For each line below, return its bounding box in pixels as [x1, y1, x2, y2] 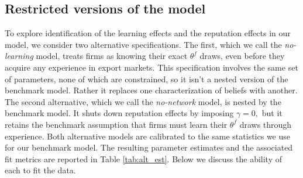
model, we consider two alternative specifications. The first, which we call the [5, 38, 282, 50]
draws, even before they [199, 50, 285, 62]
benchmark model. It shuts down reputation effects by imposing [5, 107, 234, 119]
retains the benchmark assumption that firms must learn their [5, 118, 228, 130]
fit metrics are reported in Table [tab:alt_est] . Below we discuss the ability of [5, 152, 282, 165]
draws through [239, 118, 292, 130]
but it [261, 107, 283, 119]
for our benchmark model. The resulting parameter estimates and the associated [5, 141, 293, 153]
